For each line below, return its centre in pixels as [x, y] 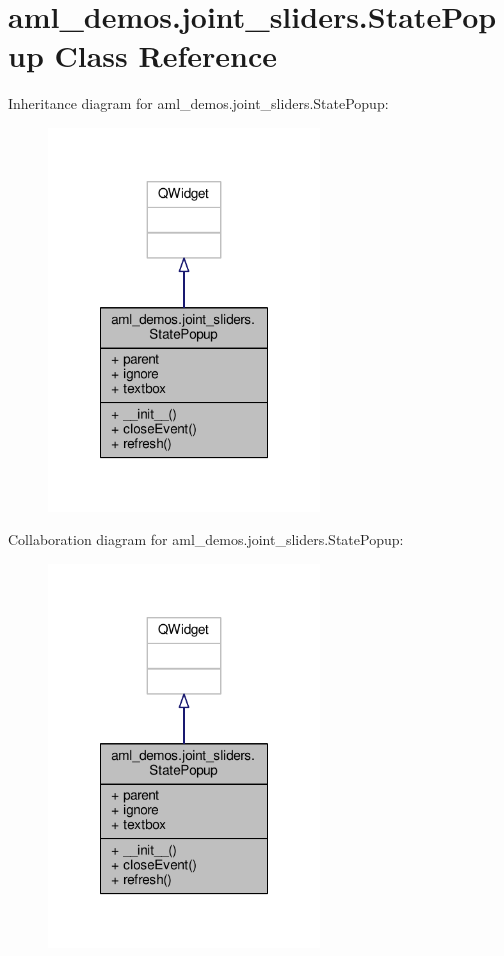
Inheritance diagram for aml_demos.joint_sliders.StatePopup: [198, 103]
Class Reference [165, 55]
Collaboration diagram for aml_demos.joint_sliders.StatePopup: [206, 539]
